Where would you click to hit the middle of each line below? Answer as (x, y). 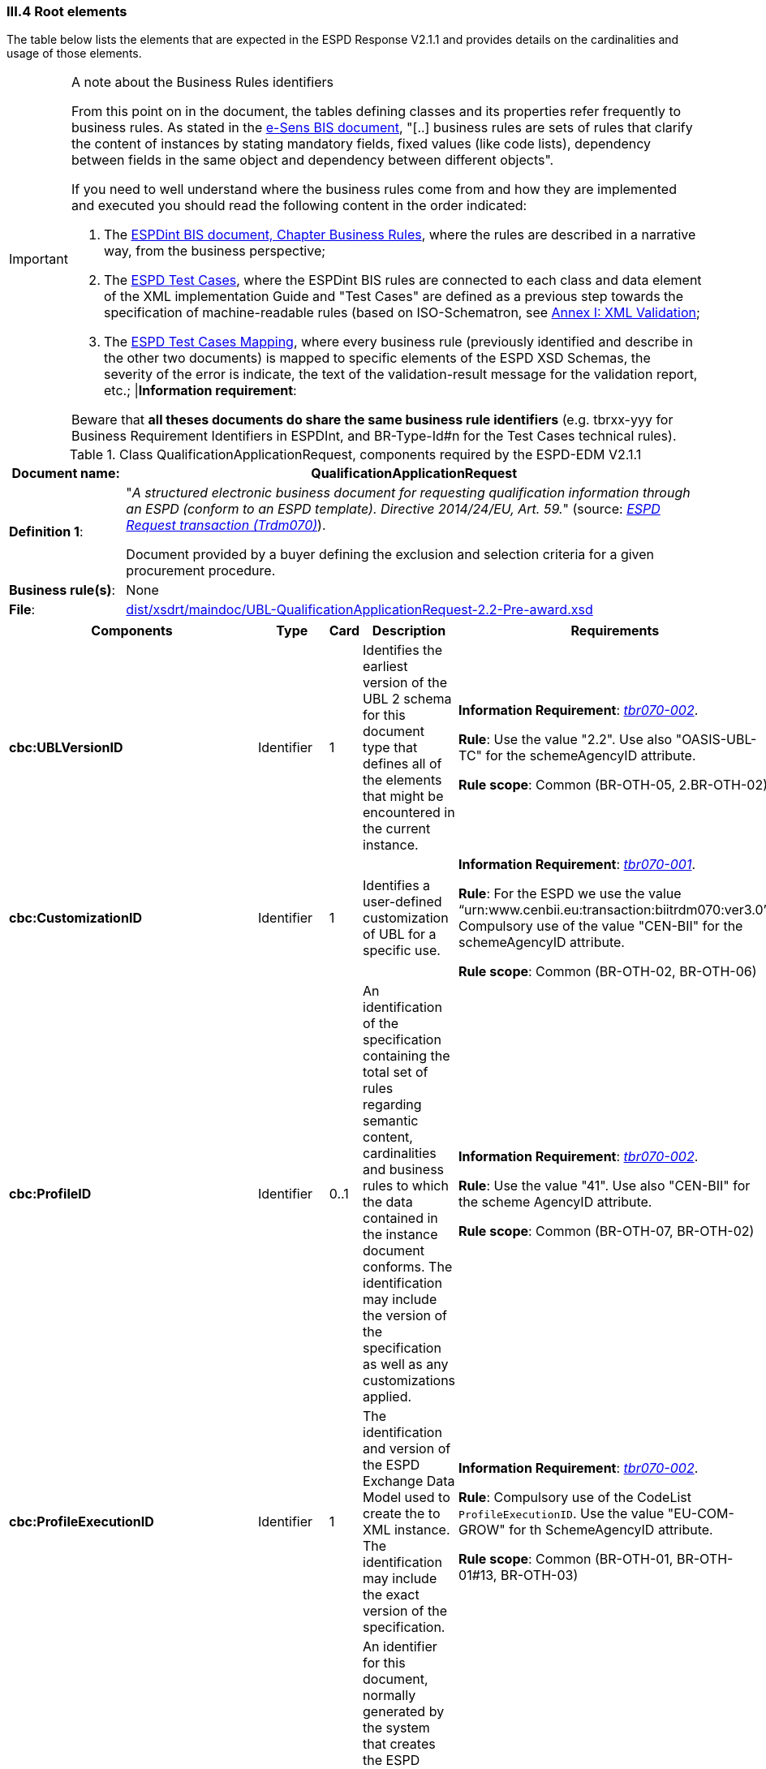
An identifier (400, 1647)
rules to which (406, 1186)
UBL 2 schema (407, 699)
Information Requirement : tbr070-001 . (577, 865)
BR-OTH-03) (539, 1575)
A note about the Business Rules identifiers (202, 82)
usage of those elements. (74, 54)
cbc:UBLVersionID (66, 748)
